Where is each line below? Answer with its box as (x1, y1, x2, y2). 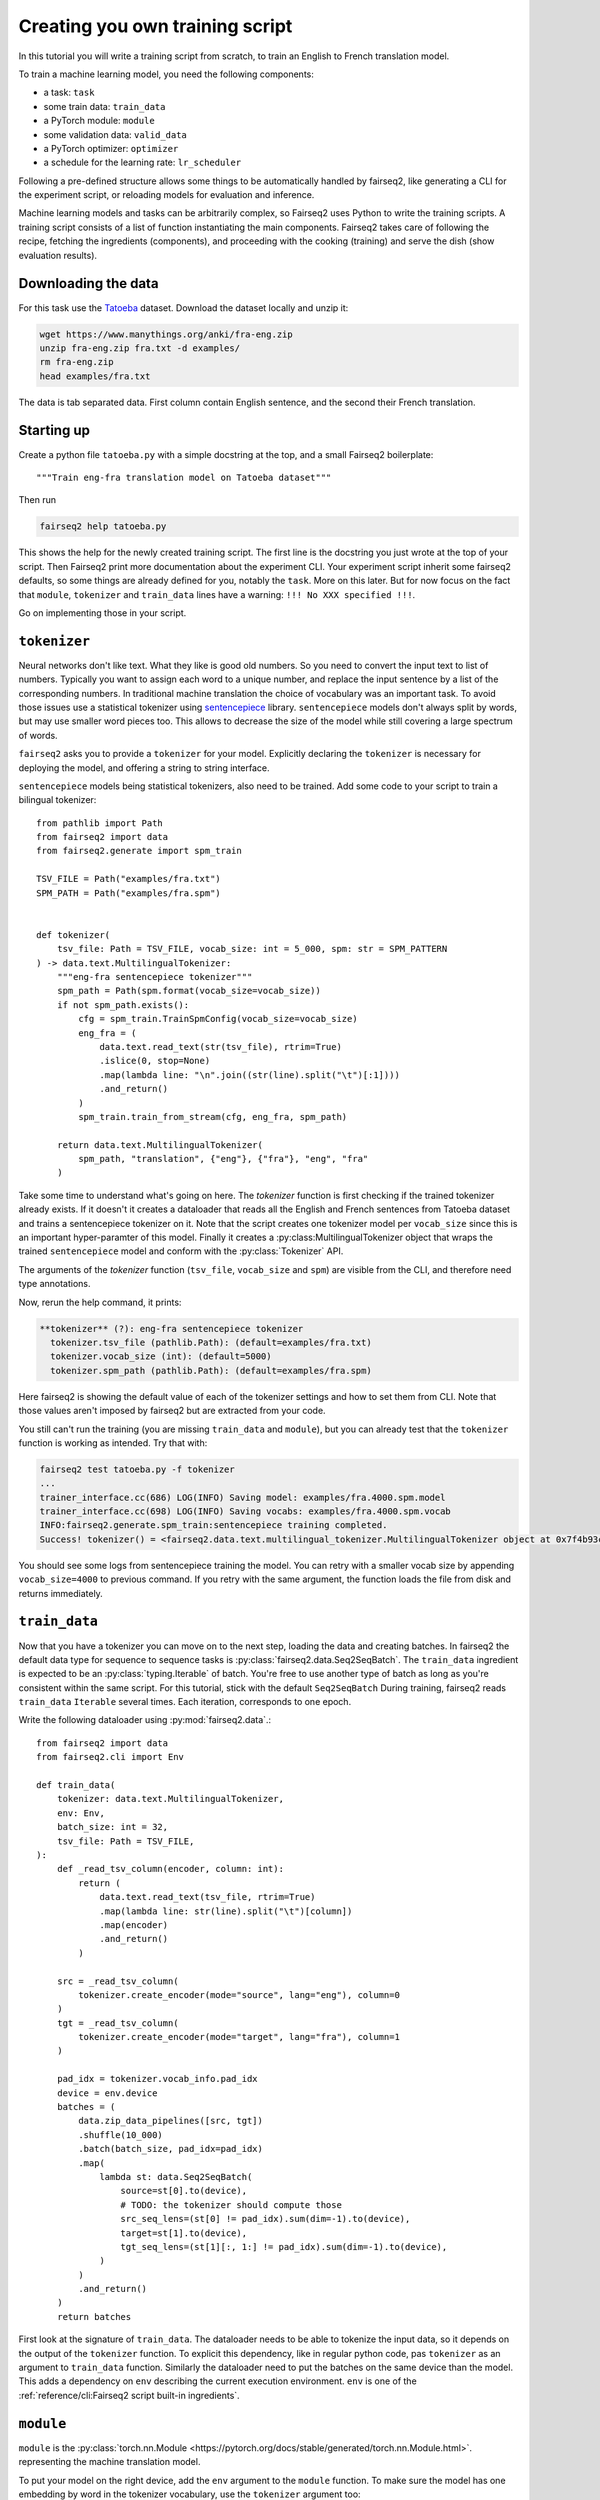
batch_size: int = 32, (56, 1821, 169, 1833)
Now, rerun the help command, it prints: (18, 1296, 182, 1308)
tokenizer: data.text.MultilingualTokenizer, (56, 1793, 285, 1805)
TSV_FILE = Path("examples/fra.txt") (36, 873, 222, 885)
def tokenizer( (36, 929, 111, 940)
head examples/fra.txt (39, 370, 151, 382)
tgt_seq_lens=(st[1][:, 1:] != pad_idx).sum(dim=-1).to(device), (120, 2241, 448, 2252)
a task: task (43, 86, 95, 99)
